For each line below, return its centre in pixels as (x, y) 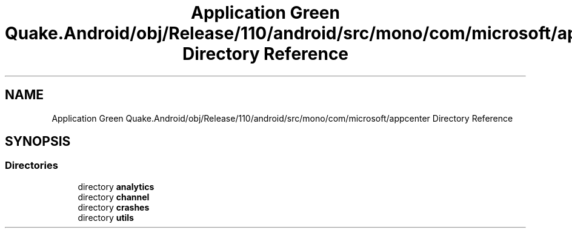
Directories (32, 166)
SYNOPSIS (38, 142)
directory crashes (114, 207)
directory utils (106, 217)
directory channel (114, 197)
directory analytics (116, 186)
